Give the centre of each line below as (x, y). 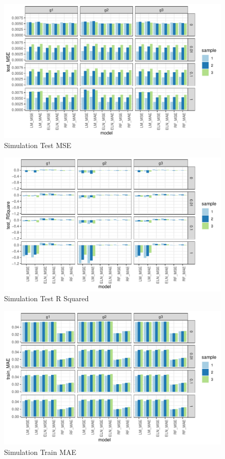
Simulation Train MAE (40, 452)
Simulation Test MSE (38, 145)
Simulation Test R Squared (47, 298)
